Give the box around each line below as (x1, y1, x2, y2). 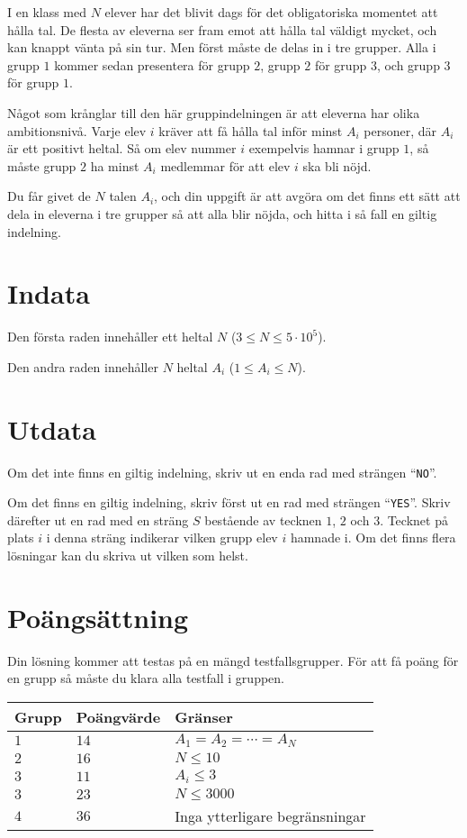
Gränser (175, 706, 233, 727)
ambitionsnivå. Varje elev (7, 121, 147, 140)
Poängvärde (76, 706, 161, 727)
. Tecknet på (380, 510, 448, 529)
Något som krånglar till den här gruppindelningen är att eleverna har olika (7, 103, 420, 122)
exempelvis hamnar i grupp (248, 139, 400, 158)
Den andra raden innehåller (7, 357, 158, 376)
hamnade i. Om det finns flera (290, 528, 456, 547)
